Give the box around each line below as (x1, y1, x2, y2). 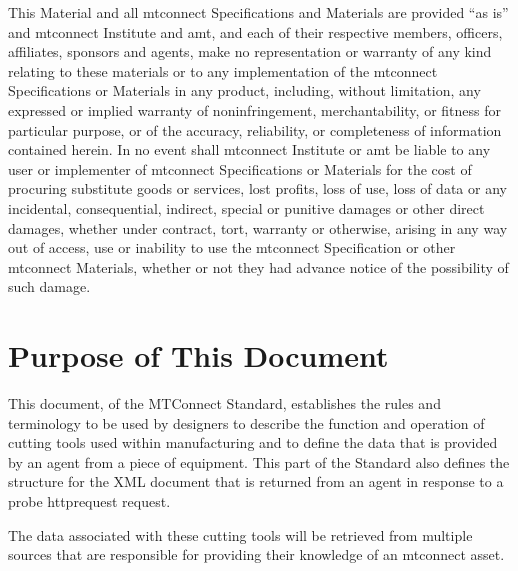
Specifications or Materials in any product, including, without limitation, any (8, 80, 481, 101)
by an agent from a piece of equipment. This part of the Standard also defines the (8, 451, 510, 472)
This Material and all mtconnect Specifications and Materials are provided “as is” (8, 2, 509, 22)
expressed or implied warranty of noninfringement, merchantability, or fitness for (8, 99, 501, 120)
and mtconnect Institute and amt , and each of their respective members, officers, (8, 21, 503, 42)
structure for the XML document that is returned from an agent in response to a (8, 471, 504, 492)
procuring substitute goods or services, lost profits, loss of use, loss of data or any (8, 178, 507, 199)
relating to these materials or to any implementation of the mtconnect (8, 60, 438, 81)
